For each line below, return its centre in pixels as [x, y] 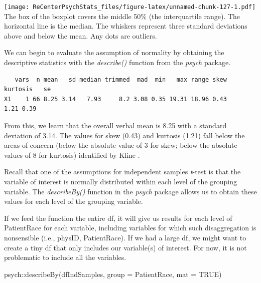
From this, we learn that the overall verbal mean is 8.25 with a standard [115, 125]
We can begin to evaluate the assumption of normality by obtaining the [114, 52]
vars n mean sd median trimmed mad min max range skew [121, 79]
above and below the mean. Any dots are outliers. [81, 35]
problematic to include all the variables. [65, 257]
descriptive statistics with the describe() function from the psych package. [117, 62]
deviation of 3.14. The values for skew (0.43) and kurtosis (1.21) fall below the [124, 135]
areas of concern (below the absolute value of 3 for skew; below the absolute [121, 145]
